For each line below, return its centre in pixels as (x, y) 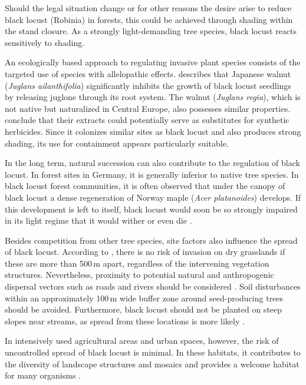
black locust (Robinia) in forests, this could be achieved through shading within (149, 19)
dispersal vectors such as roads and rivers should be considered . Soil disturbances (153, 286)
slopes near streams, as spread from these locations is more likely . (125, 321)
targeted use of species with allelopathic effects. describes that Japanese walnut (148, 73)
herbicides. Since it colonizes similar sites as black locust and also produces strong (153, 131)
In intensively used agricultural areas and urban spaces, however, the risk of (142, 341)
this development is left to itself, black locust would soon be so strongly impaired (151, 209)
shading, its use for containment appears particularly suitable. (117, 143)
